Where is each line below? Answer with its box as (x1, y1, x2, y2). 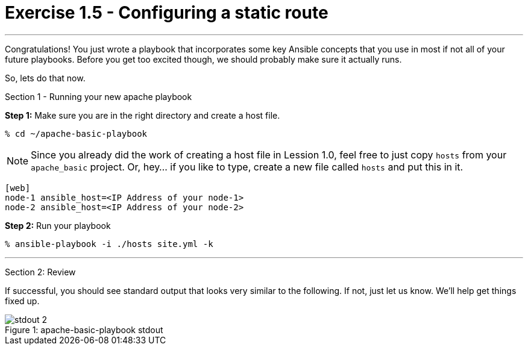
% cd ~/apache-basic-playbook (5, 128, 148, 139)
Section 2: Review (5, 266, 76, 277)
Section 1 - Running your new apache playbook (5, 91, 192, 102)
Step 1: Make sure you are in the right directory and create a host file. (5, 110, 280, 120)
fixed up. (5, 295, 40, 306)
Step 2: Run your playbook (5, 220, 111, 231)
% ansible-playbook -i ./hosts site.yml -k (5, 239, 213, 249)
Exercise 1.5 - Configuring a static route (5, 2, 328, 23)
